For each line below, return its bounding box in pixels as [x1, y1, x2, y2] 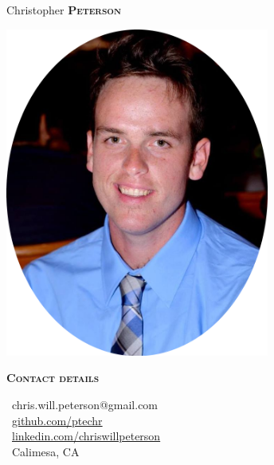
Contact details [6, 369, 100, 386]
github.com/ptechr [12, 412, 103, 428]
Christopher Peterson [6, 2, 121, 18]
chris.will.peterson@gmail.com [12, 396, 159, 412]
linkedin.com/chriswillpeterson [12, 428, 161, 444]
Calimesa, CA [11, 443, 80, 459]
